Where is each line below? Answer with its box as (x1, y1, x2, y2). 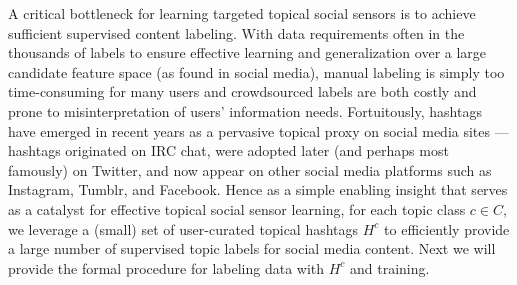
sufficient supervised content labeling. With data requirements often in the (8, 22, 465, 43)
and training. (350, 257, 430, 278)
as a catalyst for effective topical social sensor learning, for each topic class (8, 198, 466, 219)
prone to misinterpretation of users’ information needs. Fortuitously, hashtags (8, 100, 482, 121)
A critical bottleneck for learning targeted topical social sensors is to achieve (8, 3, 476, 23)
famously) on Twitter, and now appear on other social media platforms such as (8, 159, 492, 180)
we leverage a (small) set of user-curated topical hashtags (8, 218, 359, 239)
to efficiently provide (384, 218, 510, 239)
